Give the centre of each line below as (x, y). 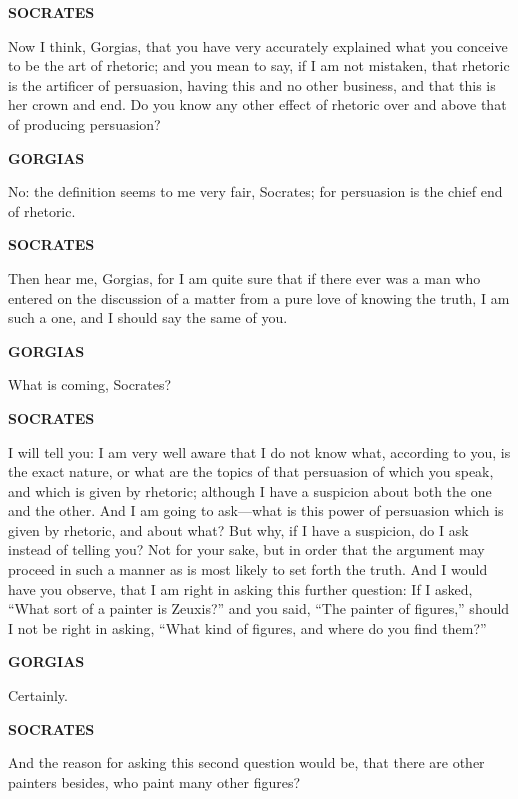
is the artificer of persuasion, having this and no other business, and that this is (252, 84)
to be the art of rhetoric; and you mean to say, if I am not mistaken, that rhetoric (259, 65)
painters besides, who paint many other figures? (154, 781)
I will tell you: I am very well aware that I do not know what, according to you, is (259, 451)
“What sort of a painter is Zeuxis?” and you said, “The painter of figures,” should (259, 608)
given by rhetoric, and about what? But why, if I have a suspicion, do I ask (238, 529)
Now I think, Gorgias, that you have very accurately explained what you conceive (258, 45)
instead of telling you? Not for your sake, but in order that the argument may (246, 549)
